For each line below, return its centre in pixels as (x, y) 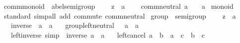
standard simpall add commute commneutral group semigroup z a (120, 15)
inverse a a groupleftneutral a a (75, 25)
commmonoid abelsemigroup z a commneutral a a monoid (119, 6)
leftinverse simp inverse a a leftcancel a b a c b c (108, 34)
